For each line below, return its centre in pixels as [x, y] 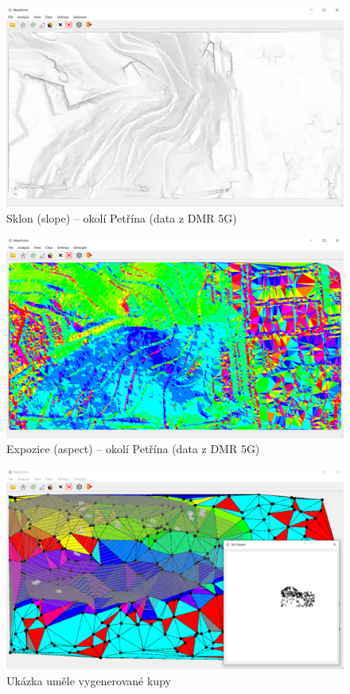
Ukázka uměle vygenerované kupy [89, 680]
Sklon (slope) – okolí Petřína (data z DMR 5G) [122, 217]
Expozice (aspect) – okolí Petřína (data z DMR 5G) [133, 449]
